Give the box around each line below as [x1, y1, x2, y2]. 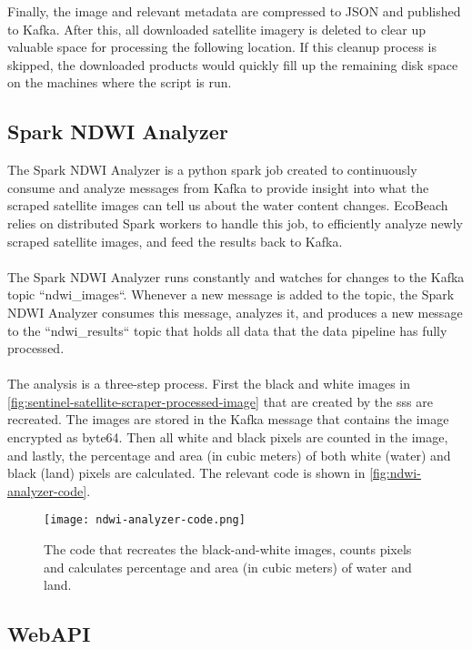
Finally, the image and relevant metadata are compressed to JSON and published [7, 2, 461, 20]
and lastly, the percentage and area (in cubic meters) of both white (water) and [7, 445, 451, 464]
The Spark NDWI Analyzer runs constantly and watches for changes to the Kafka [7, 267, 465, 286]
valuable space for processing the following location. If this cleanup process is [7, 37, 437, 56]
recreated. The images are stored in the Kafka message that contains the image [7, 410, 449, 429]
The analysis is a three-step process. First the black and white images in [7, 374, 411, 393]
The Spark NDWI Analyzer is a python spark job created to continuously [7, 160, 417, 179]
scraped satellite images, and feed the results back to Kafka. [7, 231, 343, 250]
